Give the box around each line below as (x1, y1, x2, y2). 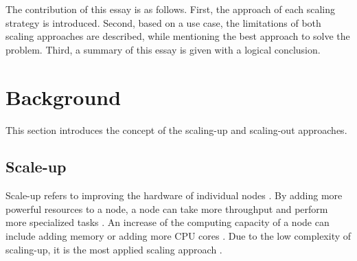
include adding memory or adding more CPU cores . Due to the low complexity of (5, 229, 352, 243)
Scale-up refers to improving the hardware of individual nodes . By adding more (5, 188, 343, 203)
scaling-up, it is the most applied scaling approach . (5, 242, 222, 256)
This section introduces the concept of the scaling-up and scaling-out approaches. (5, 122, 347, 137)
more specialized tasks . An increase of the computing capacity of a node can (5, 215, 330, 229)
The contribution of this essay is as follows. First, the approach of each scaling (5, 2, 336, 16)
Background (5, 82, 122, 111)
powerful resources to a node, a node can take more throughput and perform (5, 201, 328, 216)
